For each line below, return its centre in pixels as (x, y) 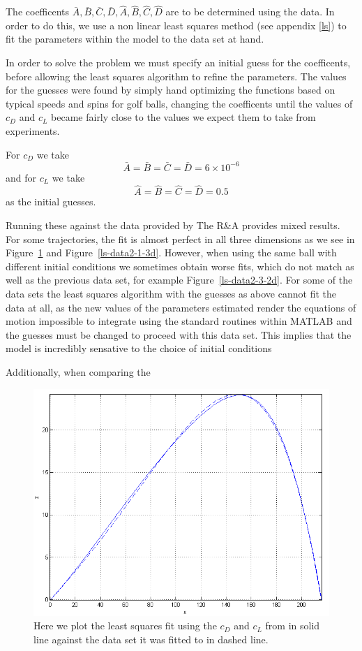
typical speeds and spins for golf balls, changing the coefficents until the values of (179, 103)
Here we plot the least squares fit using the (125, 626)
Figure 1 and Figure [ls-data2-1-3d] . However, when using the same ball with (171, 253)
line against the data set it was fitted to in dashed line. (151, 639)
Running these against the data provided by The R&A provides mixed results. (173, 225)
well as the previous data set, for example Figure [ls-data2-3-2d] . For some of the (179, 280)
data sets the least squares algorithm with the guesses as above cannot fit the (171, 294)
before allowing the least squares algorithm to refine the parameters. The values (176, 76)
